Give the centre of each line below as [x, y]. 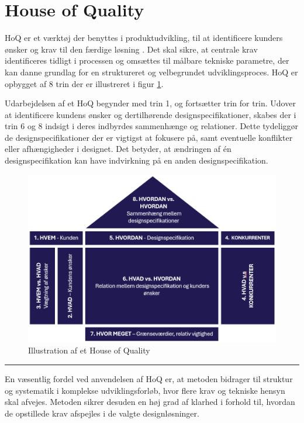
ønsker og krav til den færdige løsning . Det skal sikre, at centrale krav [131, 49]
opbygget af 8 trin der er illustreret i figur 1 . [84, 83]
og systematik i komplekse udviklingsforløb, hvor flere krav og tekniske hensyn [145, 390]
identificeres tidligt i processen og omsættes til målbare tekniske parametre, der [147, 60]
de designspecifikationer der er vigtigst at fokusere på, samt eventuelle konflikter [149, 137]
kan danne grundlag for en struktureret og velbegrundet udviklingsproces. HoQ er [151, 72]
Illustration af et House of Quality [89, 350]
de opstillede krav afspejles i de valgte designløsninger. [102, 413]
